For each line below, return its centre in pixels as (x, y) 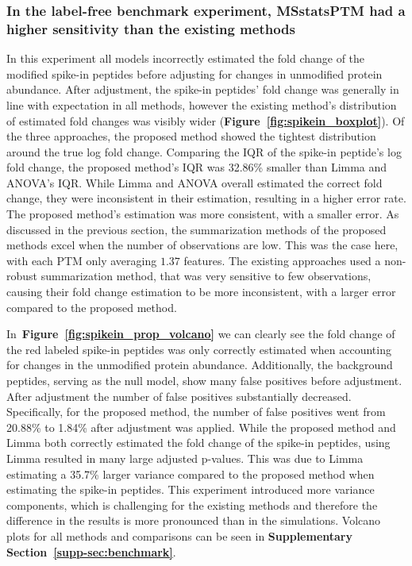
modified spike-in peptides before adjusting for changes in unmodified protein (194, 73)
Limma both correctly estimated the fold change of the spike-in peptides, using (198, 443)
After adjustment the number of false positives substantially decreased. (179, 396)
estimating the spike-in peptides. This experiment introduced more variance (191, 489)
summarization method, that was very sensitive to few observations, (206, 276)
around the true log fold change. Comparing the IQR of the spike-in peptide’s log (204, 151)
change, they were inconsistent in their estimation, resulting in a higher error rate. (206, 198)
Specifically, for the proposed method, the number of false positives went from (196, 412)
